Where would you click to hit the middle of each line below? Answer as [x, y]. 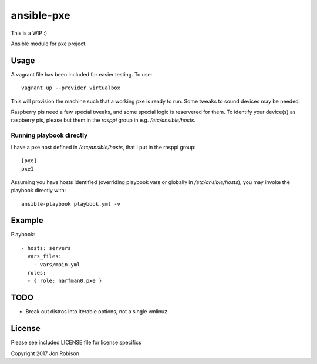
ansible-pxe [41, 15]
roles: [37, 273]
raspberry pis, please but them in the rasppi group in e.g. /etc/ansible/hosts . [103, 120]
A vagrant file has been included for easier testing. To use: [82, 74]
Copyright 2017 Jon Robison [45, 353]
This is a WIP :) [29, 33]
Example [27, 221]
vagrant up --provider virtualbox [71, 88]
